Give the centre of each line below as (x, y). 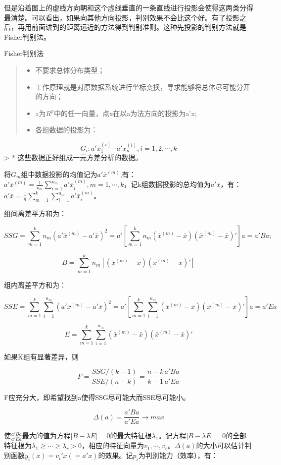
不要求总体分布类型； (70, 70)
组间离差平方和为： (35, 213)
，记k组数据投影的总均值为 (167, 184)
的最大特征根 (131, 436)
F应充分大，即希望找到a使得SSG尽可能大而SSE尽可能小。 (97, 397)
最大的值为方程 (46, 436)
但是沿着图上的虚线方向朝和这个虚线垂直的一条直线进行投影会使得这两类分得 (129, 7)
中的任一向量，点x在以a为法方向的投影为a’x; (125, 113)
